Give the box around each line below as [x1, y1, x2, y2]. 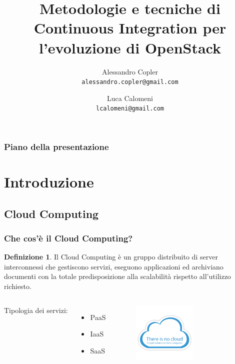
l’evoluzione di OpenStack [38, 37, 221, 57]
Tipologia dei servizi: [4, 304, 68, 315]
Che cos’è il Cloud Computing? [4, 232, 133, 244]
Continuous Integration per [33, 17, 226, 38]
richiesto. [4, 281, 31, 291]
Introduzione [4, 171, 94, 192]
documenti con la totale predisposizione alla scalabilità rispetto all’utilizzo [4, 271, 231, 281]
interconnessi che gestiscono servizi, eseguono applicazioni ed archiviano [4, 261, 223, 271]
